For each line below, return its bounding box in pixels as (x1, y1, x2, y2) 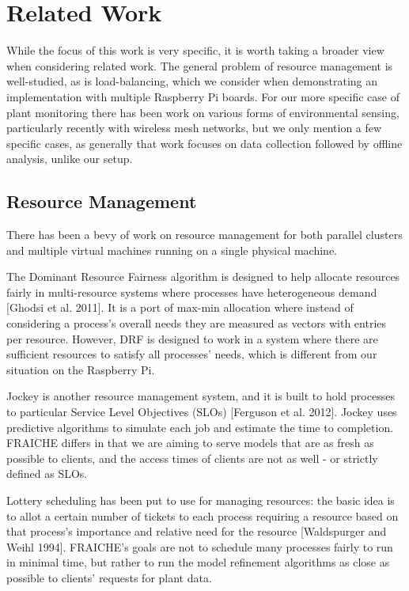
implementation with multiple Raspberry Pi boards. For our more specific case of (6, 88, 400, 104)
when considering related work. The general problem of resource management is (6, 57, 393, 74)
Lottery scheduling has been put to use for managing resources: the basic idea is (6, 491, 395, 508)
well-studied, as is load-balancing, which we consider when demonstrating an (6, 73, 378, 89)
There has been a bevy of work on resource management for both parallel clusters (6, 226, 403, 243)
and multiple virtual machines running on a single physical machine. (6, 241, 338, 258)
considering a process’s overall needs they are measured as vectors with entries (6, 315, 387, 331)
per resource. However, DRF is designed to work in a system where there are (6, 330, 378, 347)
